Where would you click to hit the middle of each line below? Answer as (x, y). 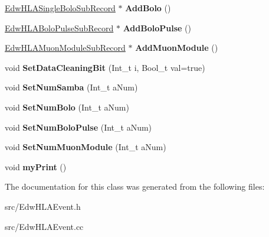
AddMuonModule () (177, 48)
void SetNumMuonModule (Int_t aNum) (86, 147)
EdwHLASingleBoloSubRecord (60, 8)
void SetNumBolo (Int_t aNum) (67, 107)
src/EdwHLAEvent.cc (44, 226)
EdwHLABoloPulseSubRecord (59, 27)
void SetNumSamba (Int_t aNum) (71, 87)
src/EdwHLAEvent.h (43, 206)
